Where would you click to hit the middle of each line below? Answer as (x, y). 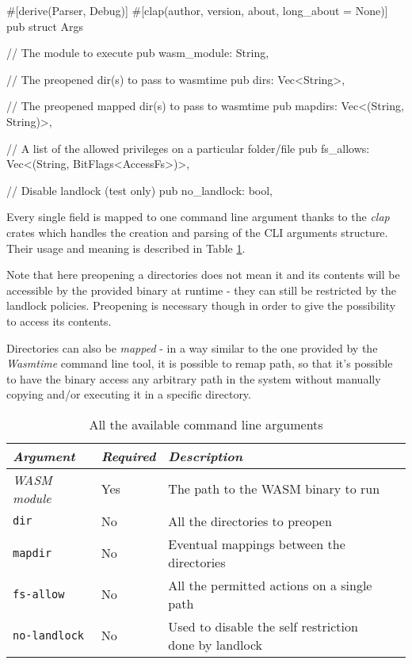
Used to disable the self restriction (263, 626)
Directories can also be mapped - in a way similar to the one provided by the (192, 347)
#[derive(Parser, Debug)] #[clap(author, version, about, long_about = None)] (197, 10)
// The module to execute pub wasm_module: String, (138, 53)
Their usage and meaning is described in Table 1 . (126, 248)
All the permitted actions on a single (270, 585)
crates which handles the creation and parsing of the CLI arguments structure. (197, 232)
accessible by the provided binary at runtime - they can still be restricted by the (202, 290)
